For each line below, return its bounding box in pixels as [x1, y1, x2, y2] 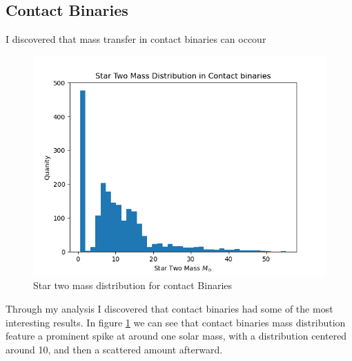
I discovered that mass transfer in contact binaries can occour [6, 32, 266, 46]
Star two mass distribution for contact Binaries [33, 278, 233, 293]
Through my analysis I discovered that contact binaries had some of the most [6, 301, 333, 315]
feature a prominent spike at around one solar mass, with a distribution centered [6, 328, 347, 343]
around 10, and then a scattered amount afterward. [6, 342, 223, 356]
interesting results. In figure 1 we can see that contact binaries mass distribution [6, 315, 346, 329]
